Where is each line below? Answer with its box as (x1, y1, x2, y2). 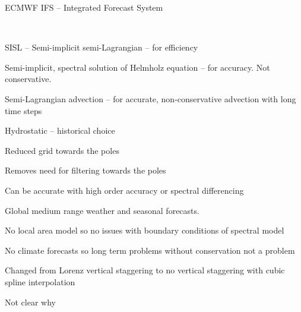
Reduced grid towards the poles (5, 144, 119, 156)
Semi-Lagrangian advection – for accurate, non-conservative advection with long (5, 92, 296, 105)
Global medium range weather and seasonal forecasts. (5, 204, 199, 216)
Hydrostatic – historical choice (5, 124, 115, 137)
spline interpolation (5, 275, 75, 288)
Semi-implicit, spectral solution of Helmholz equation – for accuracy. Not (5, 61, 270, 73)
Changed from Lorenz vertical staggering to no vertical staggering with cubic (5, 264, 285, 276)
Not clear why (5, 295, 56, 308)
